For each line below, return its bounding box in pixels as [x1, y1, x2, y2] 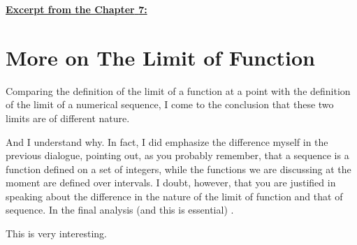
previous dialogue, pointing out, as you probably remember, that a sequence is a [6, 148, 349, 163]
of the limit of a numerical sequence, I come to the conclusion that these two [6, 97, 334, 112]
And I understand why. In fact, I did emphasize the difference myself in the [6, 134, 328, 149]
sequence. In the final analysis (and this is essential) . [6, 202, 234, 217]
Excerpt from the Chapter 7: [6, 2, 147, 16]
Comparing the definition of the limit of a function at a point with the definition [6, 83, 351, 98]
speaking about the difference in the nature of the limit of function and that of [6, 188, 343, 203]
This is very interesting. [6, 226, 107, 241]
